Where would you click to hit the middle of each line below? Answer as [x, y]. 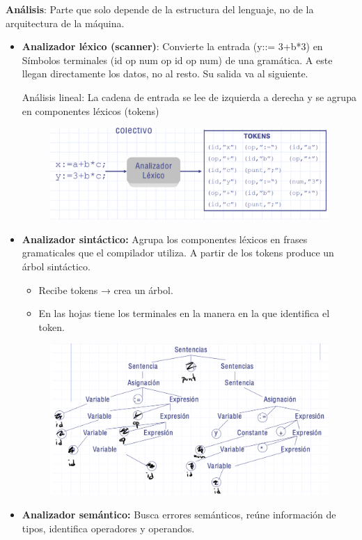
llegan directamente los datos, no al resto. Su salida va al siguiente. [165, 74]
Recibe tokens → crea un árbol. [106, 290]
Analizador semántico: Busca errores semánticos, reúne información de [179, 514]
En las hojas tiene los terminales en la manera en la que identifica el [184, 313]
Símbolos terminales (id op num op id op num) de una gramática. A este [177, 60]
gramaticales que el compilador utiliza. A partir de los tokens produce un [178, 253]
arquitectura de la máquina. [65, 23]
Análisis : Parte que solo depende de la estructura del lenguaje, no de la [160, 9]
